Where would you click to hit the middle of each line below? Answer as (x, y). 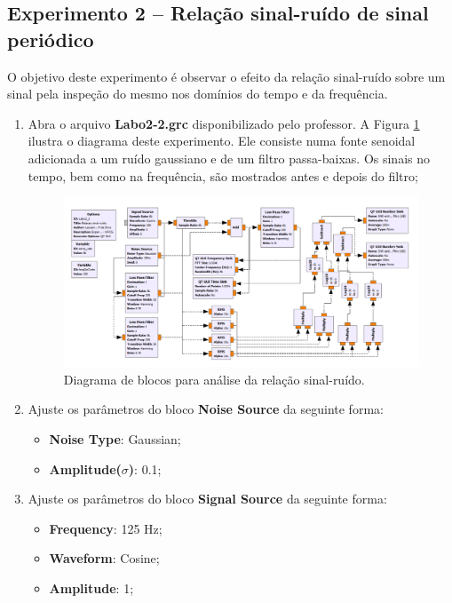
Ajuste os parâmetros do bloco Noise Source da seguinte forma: (206, 409)
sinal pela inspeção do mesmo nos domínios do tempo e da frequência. (198, 94)
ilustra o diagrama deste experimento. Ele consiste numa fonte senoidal (222, 141)
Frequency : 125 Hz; (106, 528)
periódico (51, 39)
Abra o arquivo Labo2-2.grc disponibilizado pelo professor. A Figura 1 (224, 123)
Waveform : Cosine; (104, 558)
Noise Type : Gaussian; (115, 439)
